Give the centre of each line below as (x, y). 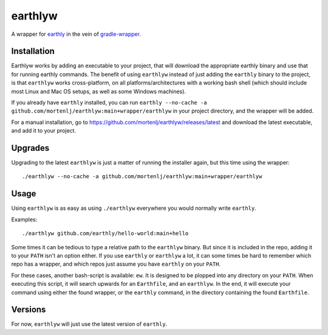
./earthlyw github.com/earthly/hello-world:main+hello (105, 233)
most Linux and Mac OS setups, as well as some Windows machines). (99, 91)
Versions (29, 310)
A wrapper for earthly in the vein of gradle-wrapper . (76, 34)
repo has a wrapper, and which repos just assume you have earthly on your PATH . (116, 264)
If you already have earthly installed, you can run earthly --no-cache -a (109, 103)
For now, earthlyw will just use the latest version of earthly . (89, 324)
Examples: (24, 219)
